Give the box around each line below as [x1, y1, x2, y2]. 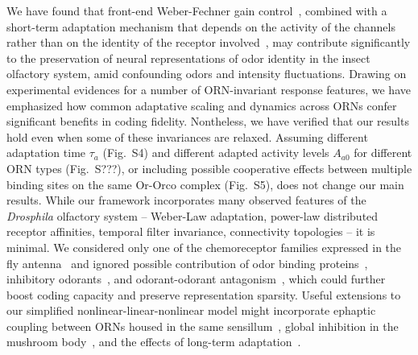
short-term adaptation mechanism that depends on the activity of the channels [6, 18, 395, 35]
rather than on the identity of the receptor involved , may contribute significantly [6, 34, 411, 51]
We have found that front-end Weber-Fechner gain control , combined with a [6, 2, 387, 19]
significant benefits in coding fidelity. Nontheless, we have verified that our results [6, 113, 409, 130]
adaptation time [6, 144, 86, 161]
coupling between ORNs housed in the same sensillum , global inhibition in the [6, 317, 399, 334]
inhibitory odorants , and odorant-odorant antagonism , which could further [6, 270, 386, 287]
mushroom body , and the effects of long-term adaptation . [6, 333, 301, 350]
